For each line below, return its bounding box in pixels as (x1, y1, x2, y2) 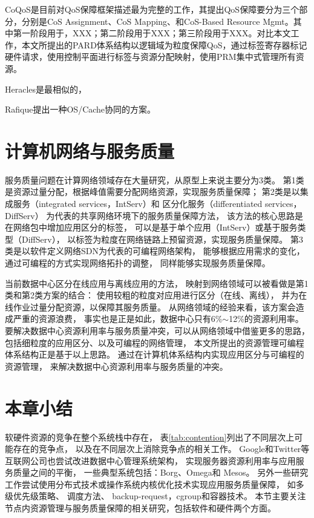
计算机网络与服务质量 (5, 138, 175, 163)
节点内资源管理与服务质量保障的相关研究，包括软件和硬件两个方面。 (5, 502, 276, 514)
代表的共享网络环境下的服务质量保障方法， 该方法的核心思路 (54, 209, 295, 221)
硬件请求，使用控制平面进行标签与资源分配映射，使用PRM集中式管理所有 (5, 50, 296, 63)
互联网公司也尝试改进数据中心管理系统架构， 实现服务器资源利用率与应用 (5, 454, 296, 467)
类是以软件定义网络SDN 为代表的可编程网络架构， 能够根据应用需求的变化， (5, 244, 305, 257)
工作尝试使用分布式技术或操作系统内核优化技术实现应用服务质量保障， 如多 (5, 477, 304, 490)
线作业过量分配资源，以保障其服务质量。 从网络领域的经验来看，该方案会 (5, 300, 296, 313)
